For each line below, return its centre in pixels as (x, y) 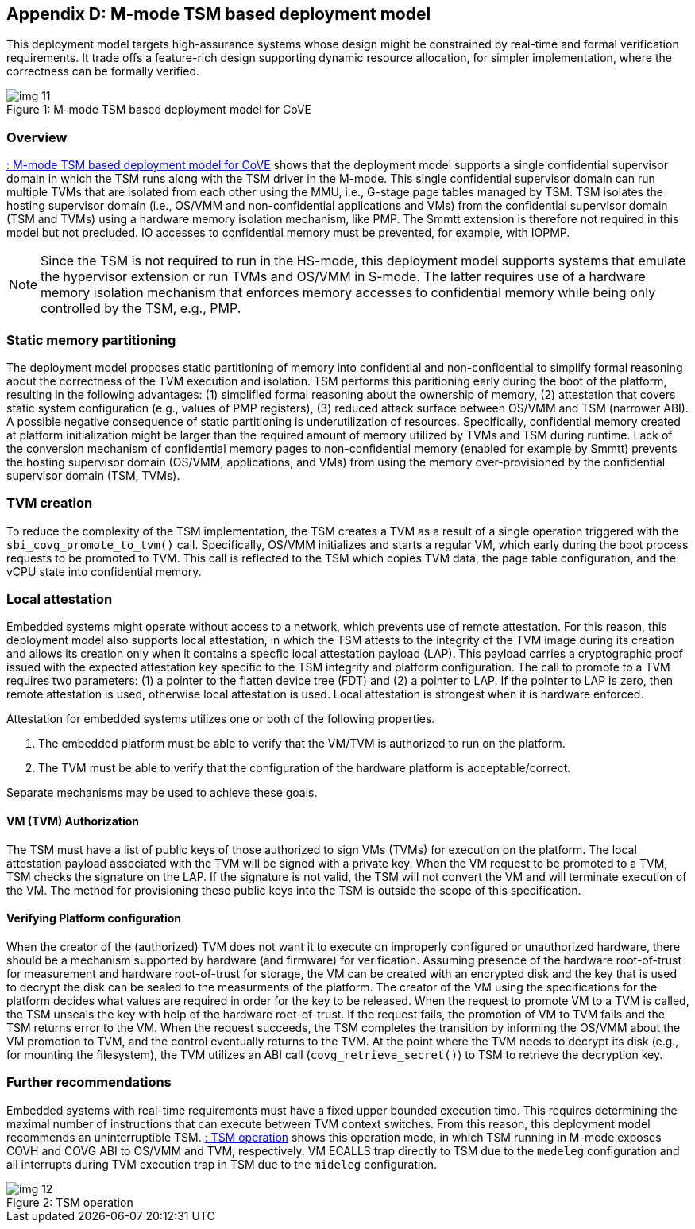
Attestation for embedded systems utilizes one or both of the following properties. (221, 719)
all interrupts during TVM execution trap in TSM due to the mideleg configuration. (222, 1164)
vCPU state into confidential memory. (104, 571)
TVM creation (50, 503)
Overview (37, 137)
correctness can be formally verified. (103, 71)
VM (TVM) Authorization (73, 821)
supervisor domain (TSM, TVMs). (93, 475)
